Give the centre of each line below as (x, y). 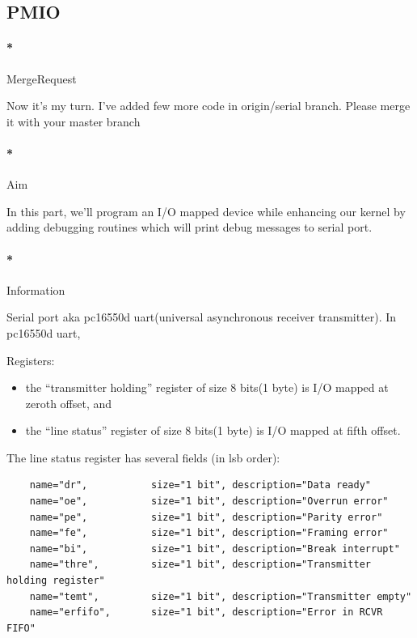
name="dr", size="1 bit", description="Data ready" (200, 485)
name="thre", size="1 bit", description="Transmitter (200, 565)
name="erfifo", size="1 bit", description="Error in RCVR (206, 612)
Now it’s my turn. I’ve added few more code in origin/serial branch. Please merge (208, 106)
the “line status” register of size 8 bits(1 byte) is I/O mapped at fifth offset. (213, 430)
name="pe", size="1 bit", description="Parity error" (206, 517)
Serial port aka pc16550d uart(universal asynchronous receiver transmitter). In (202, 317)
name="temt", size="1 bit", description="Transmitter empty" (221, 596)
